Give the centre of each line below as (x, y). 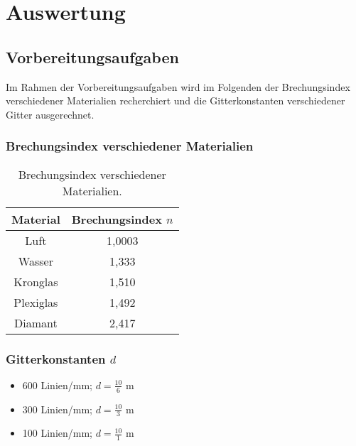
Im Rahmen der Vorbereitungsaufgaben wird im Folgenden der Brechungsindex (178, 86)
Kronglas (36, 281)
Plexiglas (36, 302)
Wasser (36, 261)
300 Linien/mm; (57, 409)
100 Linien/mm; (57, 433)
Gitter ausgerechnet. (50, 114)
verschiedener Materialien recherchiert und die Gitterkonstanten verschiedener (176, 100)
